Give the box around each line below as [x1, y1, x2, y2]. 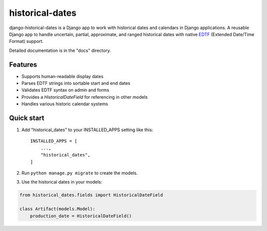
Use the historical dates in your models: [21, 179, 102, 185]
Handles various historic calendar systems [21, 101, 108, 107]
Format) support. [9, 38, 44, 44]
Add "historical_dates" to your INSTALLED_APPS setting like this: [21, 127, 153, 133]
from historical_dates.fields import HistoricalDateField [19, 192, 163, 198]
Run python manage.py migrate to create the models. [21, 170, 138, 176]
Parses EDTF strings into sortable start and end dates [21, 80, 131, 86]
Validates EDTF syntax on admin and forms [21, 87, 109, 93]
